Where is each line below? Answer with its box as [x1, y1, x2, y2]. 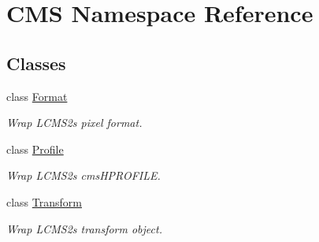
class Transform [6, 193, 82, 210]
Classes [6, 50, 66, 75]
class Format [6, 87, 68, 104]
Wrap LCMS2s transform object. [6, 220, 162, 236]
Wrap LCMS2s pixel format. [6, 114, 143, 131]
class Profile [6, 140, 64, 157]
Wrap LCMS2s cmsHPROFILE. [6, 167, 161, 184]
